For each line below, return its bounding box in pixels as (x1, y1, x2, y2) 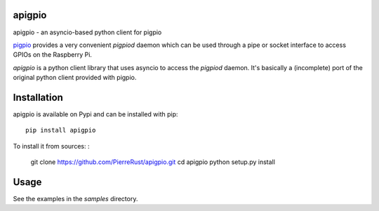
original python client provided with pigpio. (13, 74, 137, 82)
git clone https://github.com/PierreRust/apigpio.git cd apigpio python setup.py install (30, 158, 275, 166)
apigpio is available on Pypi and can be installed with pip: (13, 109, 178, 118)
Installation (13, 91, 63, 103)
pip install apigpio (25, 126, 96, 135)
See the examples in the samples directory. (13, 195, 138, 203)
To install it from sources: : (13, 142, 90, 150)
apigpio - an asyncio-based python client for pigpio (13, 28, 162, 36)
